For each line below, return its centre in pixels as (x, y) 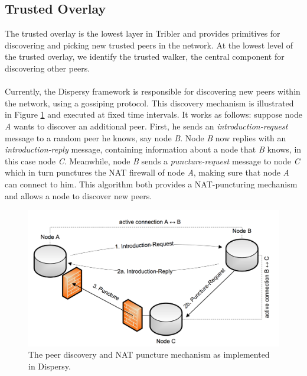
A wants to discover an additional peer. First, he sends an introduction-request (146, 126)
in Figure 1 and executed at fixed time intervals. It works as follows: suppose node (153, 114)
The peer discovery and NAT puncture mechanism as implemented (149, 354)
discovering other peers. (48, 68)
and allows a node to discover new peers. (79, 195)
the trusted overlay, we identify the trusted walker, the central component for (145, 56)
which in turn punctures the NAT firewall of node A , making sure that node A (147, 172)
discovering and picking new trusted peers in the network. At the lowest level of (149, 45)
